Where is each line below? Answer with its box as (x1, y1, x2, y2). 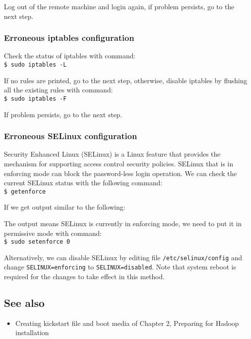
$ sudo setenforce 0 (4, 238, 71, 246)
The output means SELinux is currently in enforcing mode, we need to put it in (4, 218, 242, 228)
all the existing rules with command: (4, 85, 113, 95)
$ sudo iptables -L (4, 61, 67, 68)
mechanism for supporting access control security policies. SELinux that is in (4, 158, 233, 168)
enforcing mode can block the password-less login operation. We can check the (4, 168, 237, 178)
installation (15, 327, 49, 338)
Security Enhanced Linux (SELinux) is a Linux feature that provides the (4, 149, 221, 159)
